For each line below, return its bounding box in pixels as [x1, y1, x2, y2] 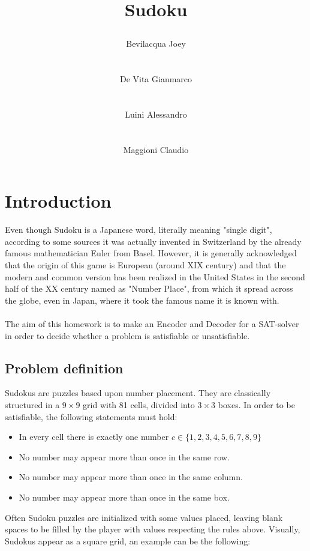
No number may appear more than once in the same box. [19, 490, 230, 503]
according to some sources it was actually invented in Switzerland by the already [5, 235, 302, 247]
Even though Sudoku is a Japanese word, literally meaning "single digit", [5, 223, 272, 236]
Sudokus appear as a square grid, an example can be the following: [5, 534, 251, 547]
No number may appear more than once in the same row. [19, 450, 230, 463]
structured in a [5, 398, 60, 411]
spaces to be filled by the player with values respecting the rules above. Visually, [5, 523, 300, 535]
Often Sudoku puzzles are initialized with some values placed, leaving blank [5, 511, 283, 523]
